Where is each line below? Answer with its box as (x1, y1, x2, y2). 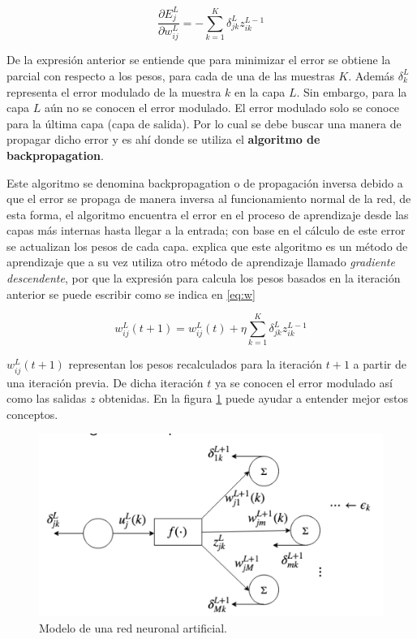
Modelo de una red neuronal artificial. (39, 619, 227, 636)
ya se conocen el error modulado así (215, 373, 393, 391)
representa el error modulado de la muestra (6, 83, 221, 100)
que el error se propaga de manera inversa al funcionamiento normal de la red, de (6, 190, 411, 207)
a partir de (353, 356, 406, 373)
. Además (348, 67, 395, 84)
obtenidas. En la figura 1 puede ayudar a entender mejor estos (99, 390, 408, 407)
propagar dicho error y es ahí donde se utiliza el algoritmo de (6, 131, 320, 148)
